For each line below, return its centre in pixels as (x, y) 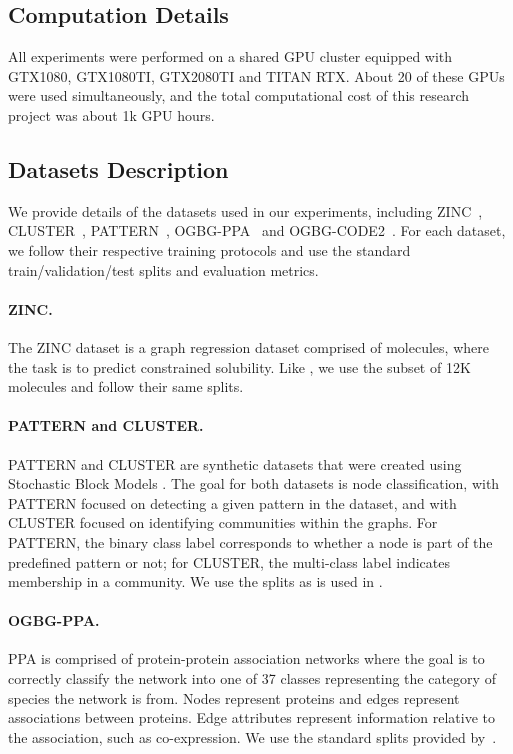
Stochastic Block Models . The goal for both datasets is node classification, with (254, 483)
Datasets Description (118, 168)
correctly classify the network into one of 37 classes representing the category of (252, 678)
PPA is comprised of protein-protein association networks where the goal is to (246, 658)
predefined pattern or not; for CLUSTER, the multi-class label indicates (229, 561)
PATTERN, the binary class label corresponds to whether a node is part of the (250, 541)
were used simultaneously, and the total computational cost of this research (239, 95)
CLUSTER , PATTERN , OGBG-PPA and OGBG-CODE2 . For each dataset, (257, 230)
